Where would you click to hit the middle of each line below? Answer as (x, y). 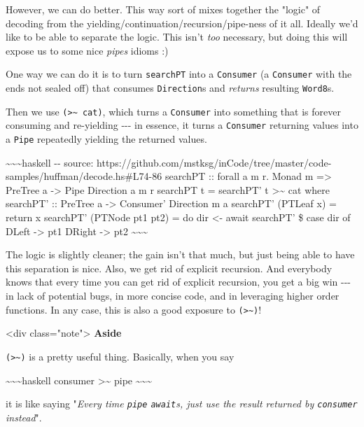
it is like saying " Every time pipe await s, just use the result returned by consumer (182, 404)
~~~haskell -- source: (50, 162)
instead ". (24, 417)
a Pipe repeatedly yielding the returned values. (106, 139)
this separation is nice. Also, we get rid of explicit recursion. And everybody (169, 268)
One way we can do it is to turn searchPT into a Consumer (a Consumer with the (179, 74)
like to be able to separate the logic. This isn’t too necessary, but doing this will (177, 37)
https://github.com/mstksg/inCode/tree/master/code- (214, 162)
